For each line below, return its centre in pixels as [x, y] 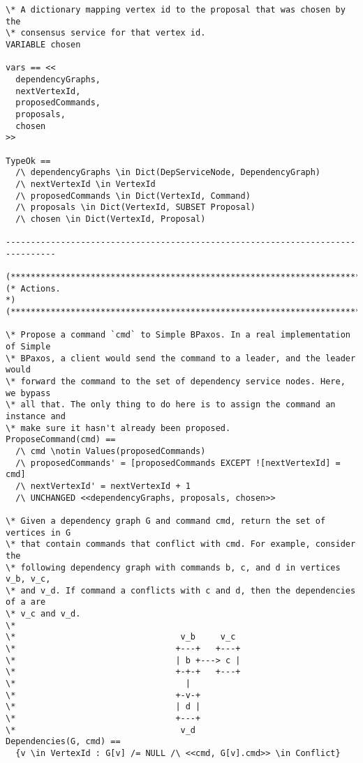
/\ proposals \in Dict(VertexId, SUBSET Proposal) [135, 207]
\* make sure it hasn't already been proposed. [118, 428]
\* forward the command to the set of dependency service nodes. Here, [176, 381]
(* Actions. [33, 288]
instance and [36, 416]
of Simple [28, 347]
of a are [26, 602]
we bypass [28, 393]
